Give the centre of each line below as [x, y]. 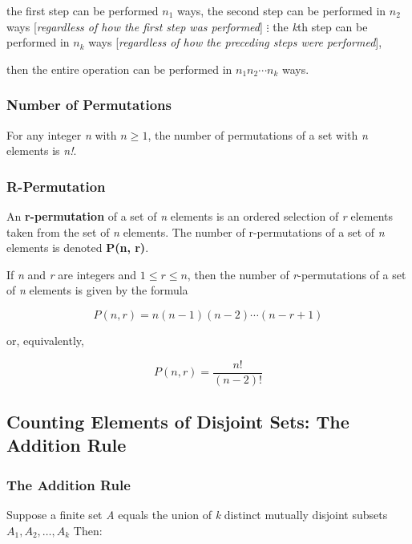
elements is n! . [42, 150]
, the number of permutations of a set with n [258, 134]
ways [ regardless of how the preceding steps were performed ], [235, 42]
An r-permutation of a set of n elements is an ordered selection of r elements [200, 216]
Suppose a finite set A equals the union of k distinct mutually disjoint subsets [197, 515]
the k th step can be [320, 26]
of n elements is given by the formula [97, 290]
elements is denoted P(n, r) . [78, 248]
